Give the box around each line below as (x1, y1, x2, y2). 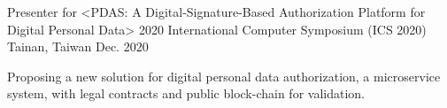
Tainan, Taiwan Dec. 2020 (7, 37, 149, 56)
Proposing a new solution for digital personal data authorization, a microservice (7, 66, 441, 85)
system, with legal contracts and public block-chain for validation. (7, 84, 365, 103)
